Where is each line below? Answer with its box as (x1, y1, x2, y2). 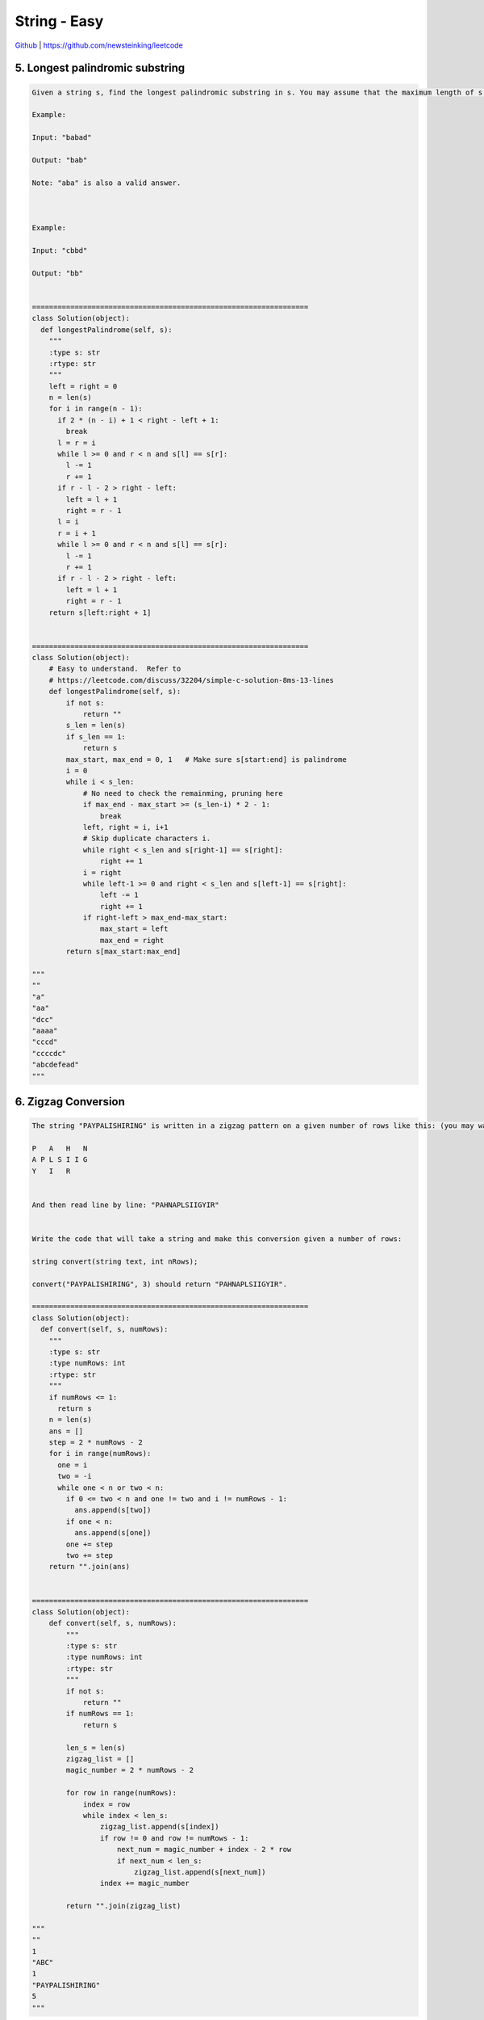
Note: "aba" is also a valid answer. (31, 178, 181, 187)
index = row (82, 1799, 131, 1809)
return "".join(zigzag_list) (65, 1901, 181, 1911)
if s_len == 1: (65, 732, 127, 741)
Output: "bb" (31, 268, 84, 278)
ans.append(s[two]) (73, 1505, 152, 1515)
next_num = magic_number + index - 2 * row (117, 1845, 292, 1854)
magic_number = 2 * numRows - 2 (65, 1765, 194, 1775)
